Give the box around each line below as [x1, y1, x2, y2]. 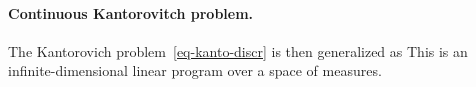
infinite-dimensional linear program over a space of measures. [8, 60, 382, 81]
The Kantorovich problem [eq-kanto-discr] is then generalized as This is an [8, 40, 468, 61]
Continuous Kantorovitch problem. [8, 2, 254, 23]
